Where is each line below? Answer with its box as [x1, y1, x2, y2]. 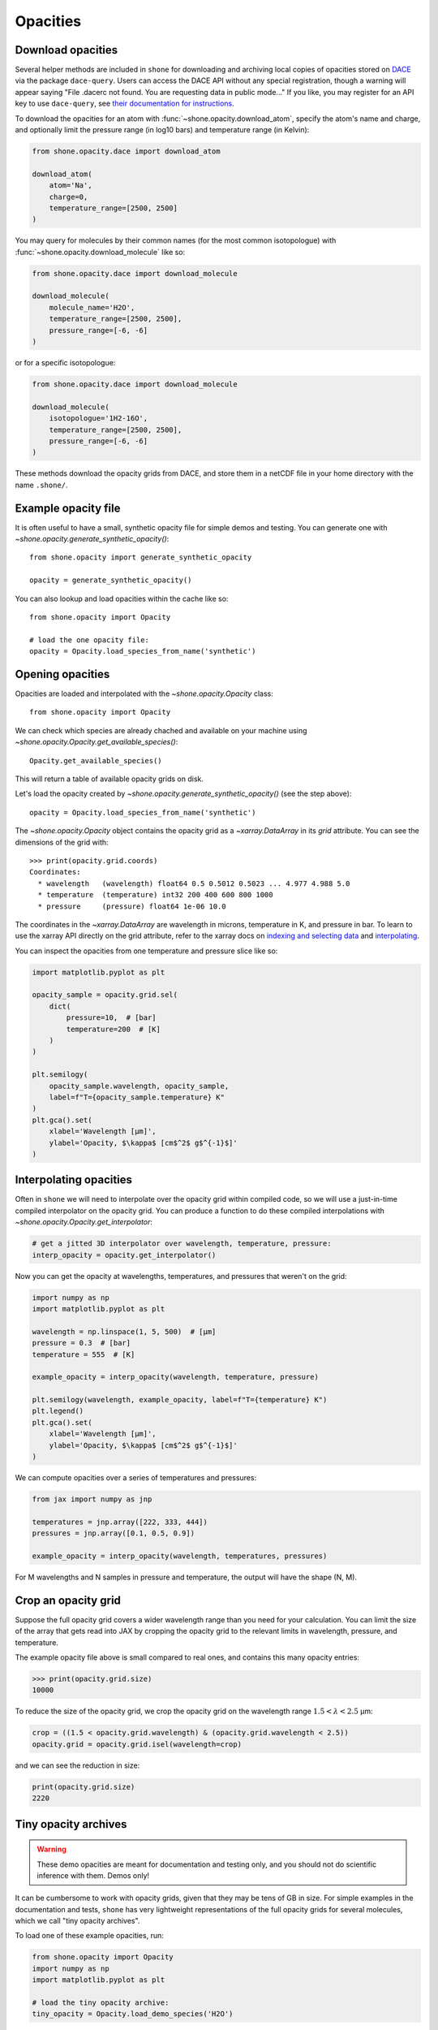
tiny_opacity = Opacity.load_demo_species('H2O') [32, 2010, 234, 2019]
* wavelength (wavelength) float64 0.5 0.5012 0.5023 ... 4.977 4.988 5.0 [37, 879, 350, 888]
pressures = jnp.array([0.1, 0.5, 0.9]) [32, 1529, 195, 1538]
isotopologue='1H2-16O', [49, 414, 148, 423]
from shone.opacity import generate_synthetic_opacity [29, 553, 252, 562]
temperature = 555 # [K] [32, 1350, 135, 1359]
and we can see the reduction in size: [15, 1760, 140, 1770]
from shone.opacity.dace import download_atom [32, 147, 221, 156]
